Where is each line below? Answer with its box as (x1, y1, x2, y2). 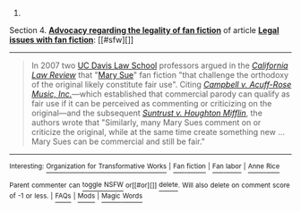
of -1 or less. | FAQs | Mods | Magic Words (9, 191, 143, 200)
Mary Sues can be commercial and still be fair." (30, 136, 206, 147)
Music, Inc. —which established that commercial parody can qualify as (30, 89, 290, 99)
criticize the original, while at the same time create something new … (30, 127, 285, 137)
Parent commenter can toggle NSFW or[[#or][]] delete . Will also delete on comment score (9, 181, 290, 190)
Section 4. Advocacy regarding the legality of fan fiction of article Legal (9, 25, 279, 35)
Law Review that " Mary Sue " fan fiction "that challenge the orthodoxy (30, 70, 289, 80)
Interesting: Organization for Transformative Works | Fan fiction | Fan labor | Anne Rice (9, 162, 280, 171)
